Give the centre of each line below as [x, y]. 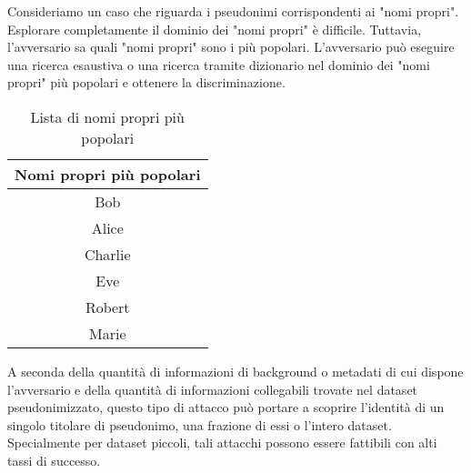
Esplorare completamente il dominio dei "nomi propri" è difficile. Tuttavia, [215, 29]
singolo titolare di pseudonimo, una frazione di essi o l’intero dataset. [200, 424]
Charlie [107, 254]
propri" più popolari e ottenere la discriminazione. [146, 82]
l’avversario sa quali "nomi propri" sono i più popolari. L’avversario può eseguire [231, 47]
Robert [107, 307]
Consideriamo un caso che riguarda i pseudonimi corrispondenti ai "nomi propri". [233, 11]
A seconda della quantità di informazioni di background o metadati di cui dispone [235, 371]
